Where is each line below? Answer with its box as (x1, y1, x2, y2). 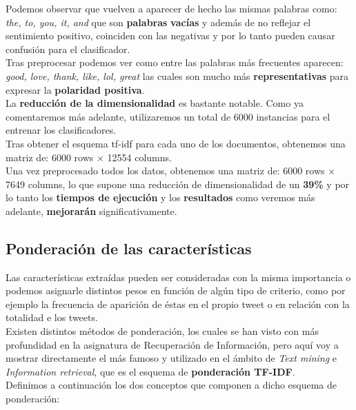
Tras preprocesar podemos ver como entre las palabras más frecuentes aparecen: (6, 55, 344, 70)
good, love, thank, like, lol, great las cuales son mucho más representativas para (6, 68, 349, 83)
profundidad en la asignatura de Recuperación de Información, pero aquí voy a (6, 337, 339, 351)
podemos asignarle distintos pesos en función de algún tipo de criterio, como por (6, 283, 346, 298)
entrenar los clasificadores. (6, 123, 117, 137)
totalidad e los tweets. (6, 310, 98, 325)
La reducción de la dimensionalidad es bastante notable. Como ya (6, 96, 304, 110)
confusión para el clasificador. (6, 41, 130, 56)
